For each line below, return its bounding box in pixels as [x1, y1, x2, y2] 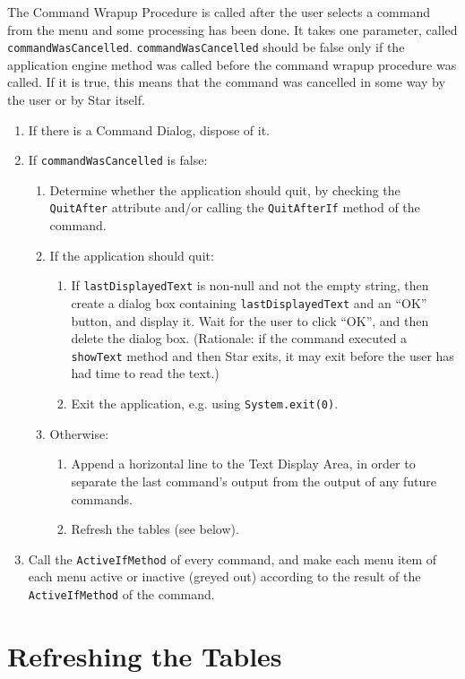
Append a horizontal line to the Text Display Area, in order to [71, 454, 416, 473]
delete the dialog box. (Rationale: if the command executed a [71, 329, 408, 348]
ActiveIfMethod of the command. [28, 584, 215, 603]
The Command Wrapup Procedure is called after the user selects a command [7, 3, 430, 21]
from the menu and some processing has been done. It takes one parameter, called [7, 20, 458, 39]
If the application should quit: [49, 245, 214, 264]
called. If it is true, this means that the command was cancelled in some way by [7, 73, 445, 91]
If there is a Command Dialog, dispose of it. [28, 120, 270, 139]
